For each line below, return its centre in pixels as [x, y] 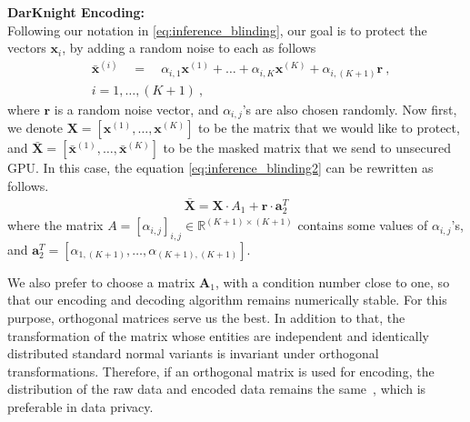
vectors [27, 48]
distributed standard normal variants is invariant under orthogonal [193, 353]
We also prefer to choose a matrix [101, 281]
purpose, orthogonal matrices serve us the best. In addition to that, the [206, 318]
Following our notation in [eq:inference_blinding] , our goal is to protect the [217, 30]
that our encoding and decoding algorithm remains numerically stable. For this [227, 300]
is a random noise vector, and [136, 110]
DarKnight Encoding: [76, 12]
